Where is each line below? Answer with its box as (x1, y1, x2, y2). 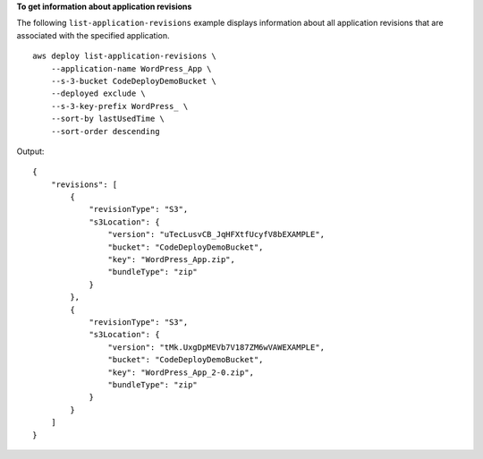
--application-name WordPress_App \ (50, 64, 212, 73)
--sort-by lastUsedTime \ (50, 114, 165, 124)
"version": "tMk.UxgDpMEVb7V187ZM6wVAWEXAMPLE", (107, 342, 326, 353)
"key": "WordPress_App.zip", (107, 255, 236, 265)
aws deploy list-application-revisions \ (32, 51, 216, 62)
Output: (16, 146, 45, 157)
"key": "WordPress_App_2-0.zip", (107, 367, 255, 378)
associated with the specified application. (16, 30, 170, 40)
